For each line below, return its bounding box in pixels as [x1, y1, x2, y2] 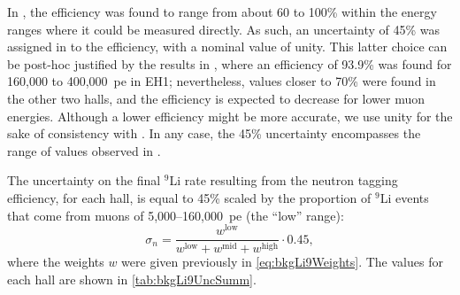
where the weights [7, 252, 104, 271]
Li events [379, 188, 429, 206]
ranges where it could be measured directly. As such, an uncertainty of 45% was [7, 19, 440, 38]
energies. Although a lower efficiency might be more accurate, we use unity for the [7, 106, 453, 125]
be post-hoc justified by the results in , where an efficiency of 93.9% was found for [7, 54, 452, 73]
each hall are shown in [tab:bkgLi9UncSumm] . [7, 269, 257, 288]
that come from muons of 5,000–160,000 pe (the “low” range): [7, 206, 344, 224]
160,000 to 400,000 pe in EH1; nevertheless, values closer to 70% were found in [7, 72, 436, 90]
